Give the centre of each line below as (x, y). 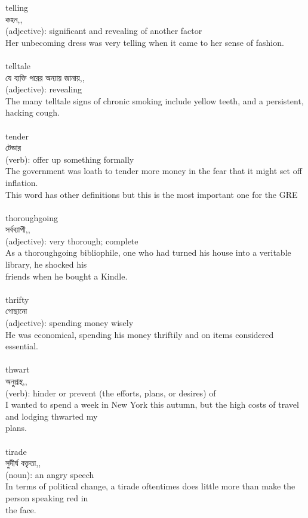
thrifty (17, 299)
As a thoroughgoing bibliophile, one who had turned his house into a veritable (148, 252)
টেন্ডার (13, 148)
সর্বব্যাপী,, (18, 229)
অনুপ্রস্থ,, (16, 381)
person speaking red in (47, 497)
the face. (21, 509)
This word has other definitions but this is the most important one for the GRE (152, 194)
